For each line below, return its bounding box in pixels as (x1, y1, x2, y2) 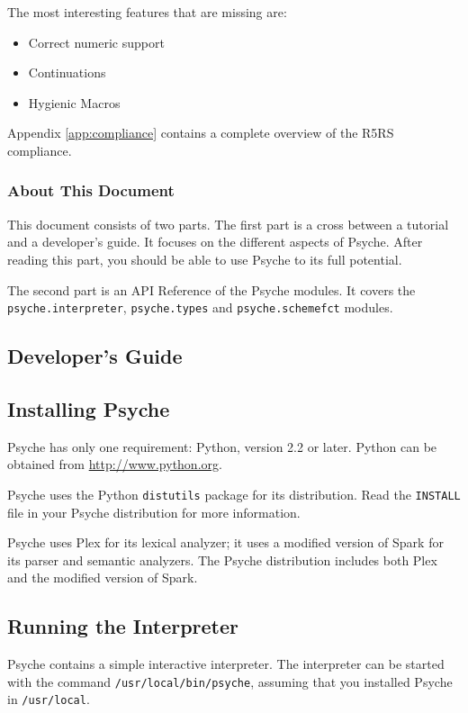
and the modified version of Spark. (7, 568, 198, 587)
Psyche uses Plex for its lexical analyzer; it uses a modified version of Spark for (7, 533, 444, 552)
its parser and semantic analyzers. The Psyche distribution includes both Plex (7, 550, 437, 569)
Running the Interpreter (7, 612, 239, 640)
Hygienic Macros (28, 93, 121, 112)
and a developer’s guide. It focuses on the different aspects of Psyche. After (7, 232, 423, 251)
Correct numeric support (28, 32, 165, 51)
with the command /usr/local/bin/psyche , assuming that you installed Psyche (7, 672, 453, 690)
